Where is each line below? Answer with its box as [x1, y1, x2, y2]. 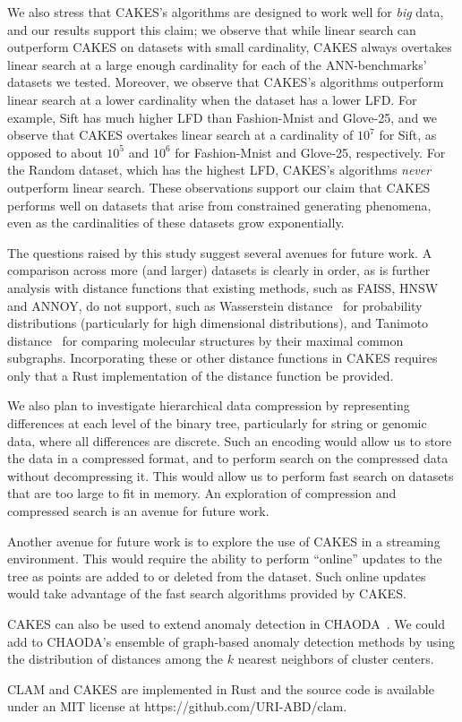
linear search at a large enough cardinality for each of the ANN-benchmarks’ [7, 55, 427, 73]
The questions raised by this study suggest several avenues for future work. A [7, 243, 432, 262]
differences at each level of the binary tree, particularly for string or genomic [7, 414, 427, 433]
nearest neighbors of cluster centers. [237, 649, 434, 668]
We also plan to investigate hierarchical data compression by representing [7, 396, 410, 415]
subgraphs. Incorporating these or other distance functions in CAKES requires [7, 348, 438, 367]
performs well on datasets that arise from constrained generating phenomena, [7, 195, 432, 214]
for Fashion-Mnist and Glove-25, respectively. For [175, 142, 446, 161]
